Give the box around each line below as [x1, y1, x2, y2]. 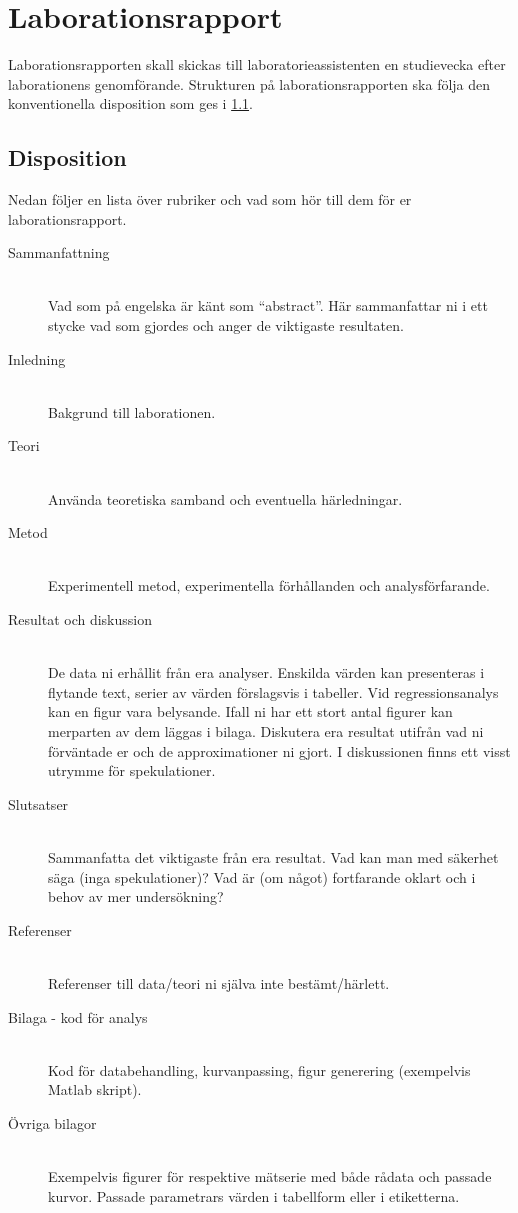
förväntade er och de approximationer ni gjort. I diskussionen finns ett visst [48, 740, 511, 761]
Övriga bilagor [8, 1112, 97, 1133]
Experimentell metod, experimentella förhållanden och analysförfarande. [48, 575, 490, 596]
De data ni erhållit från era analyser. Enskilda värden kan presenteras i [48, 662, 485, 683]
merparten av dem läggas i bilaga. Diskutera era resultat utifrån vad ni [48, 720, 484, 741]
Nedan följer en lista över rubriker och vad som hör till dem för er [8, 189, 412, 210]
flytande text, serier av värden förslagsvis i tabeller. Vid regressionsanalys [48, 681, 499, 702]
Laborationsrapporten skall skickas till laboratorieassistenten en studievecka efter [8, 54, 506, 75]
